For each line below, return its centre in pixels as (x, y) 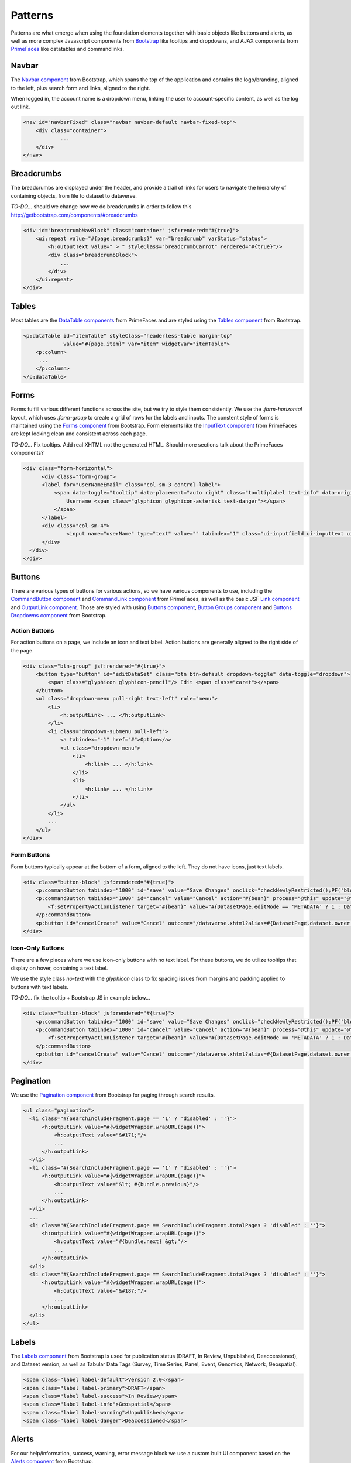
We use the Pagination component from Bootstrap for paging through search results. (113, 1095)
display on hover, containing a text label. (59, 968)
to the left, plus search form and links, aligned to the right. (80, 88)
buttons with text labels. (40, 987)
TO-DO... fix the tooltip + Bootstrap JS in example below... (80, 998)
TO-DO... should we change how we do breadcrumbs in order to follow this (101, 207)
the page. (23, 650)
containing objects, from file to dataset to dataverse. (74, 195)
